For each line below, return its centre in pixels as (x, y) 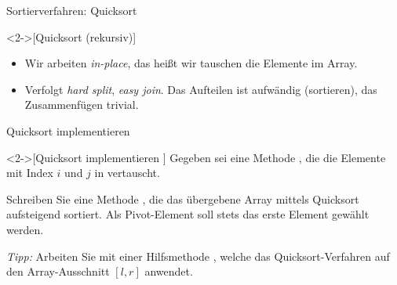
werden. (25, 229)
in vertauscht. (127, 173)
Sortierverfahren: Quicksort (72, 10)
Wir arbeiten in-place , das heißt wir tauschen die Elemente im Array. (191, 63)
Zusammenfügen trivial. (82, 105)
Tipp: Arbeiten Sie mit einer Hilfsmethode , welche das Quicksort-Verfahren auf (198, 256)
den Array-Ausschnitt (58, 271)
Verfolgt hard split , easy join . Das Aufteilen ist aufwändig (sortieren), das (201, 89)
